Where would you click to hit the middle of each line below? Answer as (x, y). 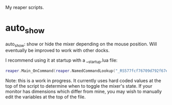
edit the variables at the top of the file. (46, 97)
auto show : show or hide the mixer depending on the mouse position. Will (81, 44)
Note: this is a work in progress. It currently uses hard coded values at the (83, 81)
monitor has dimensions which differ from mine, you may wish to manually (84, 91)
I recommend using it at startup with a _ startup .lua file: (61, 61)
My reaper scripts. (25, 7)
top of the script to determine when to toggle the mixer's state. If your (79, 86)
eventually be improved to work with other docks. (58, 50)
